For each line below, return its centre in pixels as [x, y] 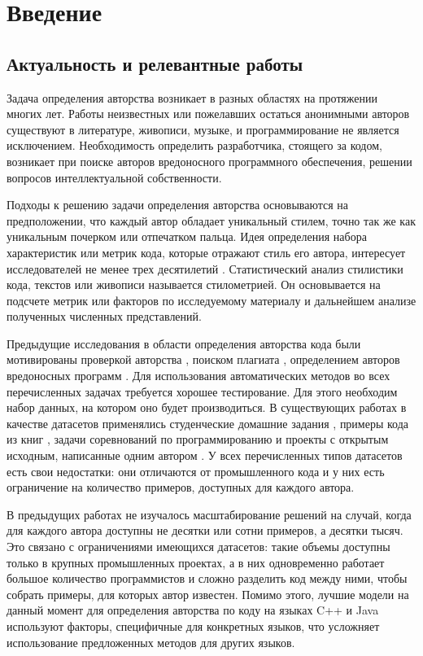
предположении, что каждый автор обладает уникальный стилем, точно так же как [211, 220]
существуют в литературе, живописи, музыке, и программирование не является [203, 129]
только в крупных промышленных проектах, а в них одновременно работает [196, 562]
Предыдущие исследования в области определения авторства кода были [184, 343]
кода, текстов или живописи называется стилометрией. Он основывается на [194, 284]
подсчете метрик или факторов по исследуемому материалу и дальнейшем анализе [211, 300]
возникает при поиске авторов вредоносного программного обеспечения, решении [209, 161]
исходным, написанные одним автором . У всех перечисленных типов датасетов [205, 455]
